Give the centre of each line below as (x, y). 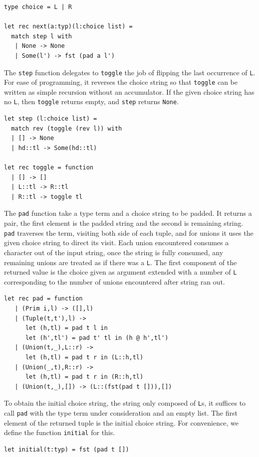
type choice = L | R (38, 7)
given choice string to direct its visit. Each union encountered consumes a (117, 242)
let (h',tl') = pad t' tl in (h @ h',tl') (97, 338)
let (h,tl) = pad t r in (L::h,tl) (84, 358)
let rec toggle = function (49, 168)
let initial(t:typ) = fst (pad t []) (67, 449)
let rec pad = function (43, 299)
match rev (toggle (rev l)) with (67, 128)
